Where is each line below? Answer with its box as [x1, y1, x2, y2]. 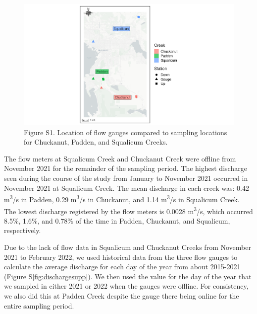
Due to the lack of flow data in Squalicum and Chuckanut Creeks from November [4, 241, 251, 252]
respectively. [4, 225, 41, 235]
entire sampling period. [4, 300, 74, 311]
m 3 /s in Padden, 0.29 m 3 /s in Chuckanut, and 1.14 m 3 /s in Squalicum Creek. [4, 193, 240, 204]
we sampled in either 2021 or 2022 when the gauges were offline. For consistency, [4, 281, 249, 291]
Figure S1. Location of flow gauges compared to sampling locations [24, 127, 227, 137]
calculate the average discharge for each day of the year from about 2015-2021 [4, 261, 241, 272]
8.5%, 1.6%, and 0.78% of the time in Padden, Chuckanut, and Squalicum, [4, 215, 230, 226]
